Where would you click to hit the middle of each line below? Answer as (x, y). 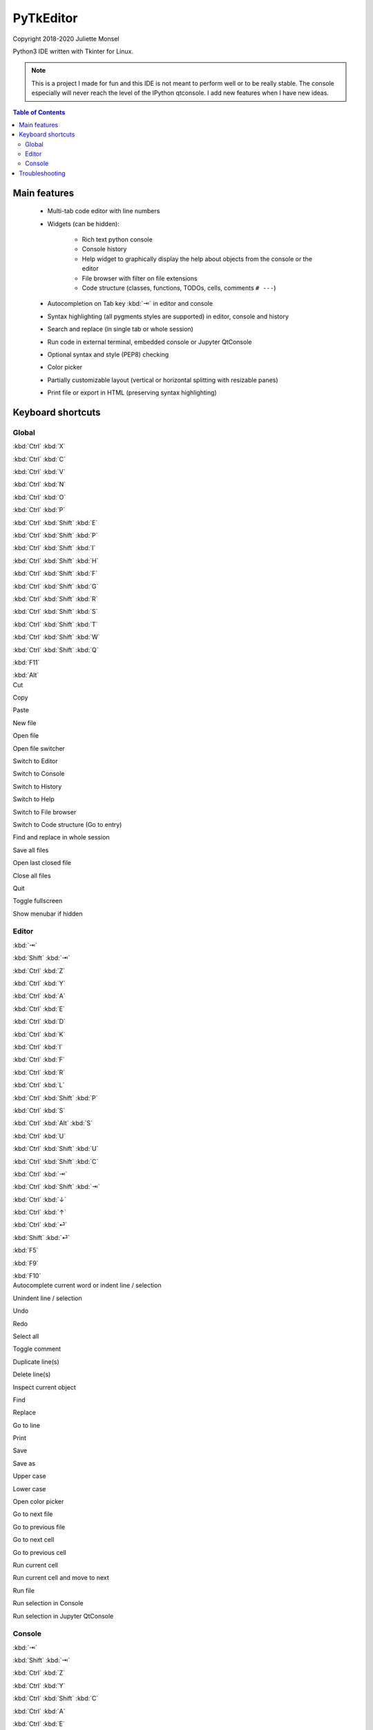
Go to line (27, 1425)
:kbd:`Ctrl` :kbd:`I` (38, 1047)
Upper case (29, 1476)
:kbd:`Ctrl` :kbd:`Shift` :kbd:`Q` (56, 650)
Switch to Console (39, 774)
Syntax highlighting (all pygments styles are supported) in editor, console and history (168, 316)
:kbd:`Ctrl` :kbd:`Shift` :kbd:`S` (55, 612)
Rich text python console (117, 239)
